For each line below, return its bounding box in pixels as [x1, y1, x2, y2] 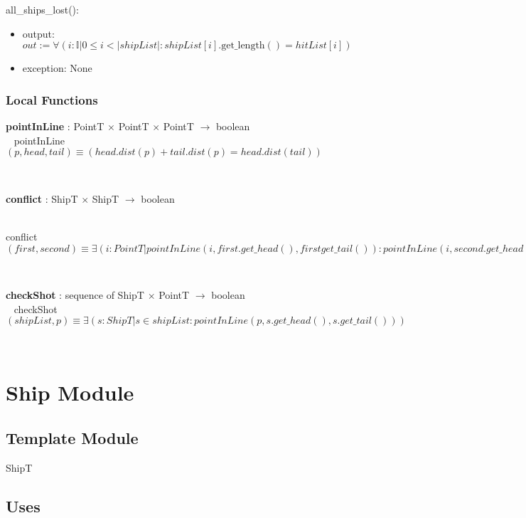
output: [22, 26, 55, 41]
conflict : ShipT [6, 191, 78, 206]
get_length [221, 41, 265, 51]
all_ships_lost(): [6, 2, 79, 16]
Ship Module [6, 378, 134, 407]
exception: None [22, 60, 92, 75]
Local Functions [6, 90, 98, 108]
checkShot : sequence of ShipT [6, 287, 144, 302]
